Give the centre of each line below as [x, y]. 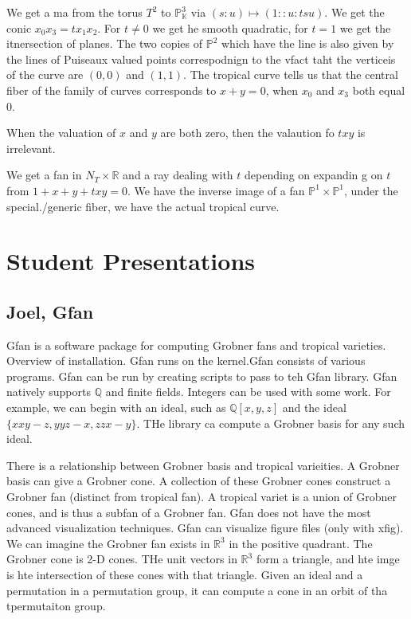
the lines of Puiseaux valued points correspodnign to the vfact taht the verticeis [201, 59]
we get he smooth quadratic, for [230, 27]
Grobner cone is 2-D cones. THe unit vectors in [122, 559]
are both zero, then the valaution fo [247, 133]
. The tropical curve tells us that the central [291, 74]
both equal [379, 90]
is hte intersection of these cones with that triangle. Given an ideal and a [185, 575]
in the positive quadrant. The [301, 543]
